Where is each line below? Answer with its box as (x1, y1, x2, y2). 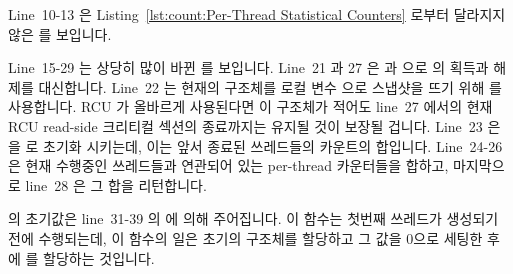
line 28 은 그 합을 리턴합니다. (25, 174, 207, 195)
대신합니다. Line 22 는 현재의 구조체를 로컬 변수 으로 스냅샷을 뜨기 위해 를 (38, 76, 502, 97)
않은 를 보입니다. (8, 23, 112, 44)
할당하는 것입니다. (43, 247, 155, 268)
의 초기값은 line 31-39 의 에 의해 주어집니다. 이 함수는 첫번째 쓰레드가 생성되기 (8, 208, 499, 229)
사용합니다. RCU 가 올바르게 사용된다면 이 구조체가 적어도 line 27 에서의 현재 (8, 96, 493, 117)
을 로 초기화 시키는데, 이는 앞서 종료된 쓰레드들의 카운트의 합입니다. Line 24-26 (8, 135, 503, 156)
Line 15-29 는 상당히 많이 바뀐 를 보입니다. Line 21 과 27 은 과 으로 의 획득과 (8, 57, 489, 78)
